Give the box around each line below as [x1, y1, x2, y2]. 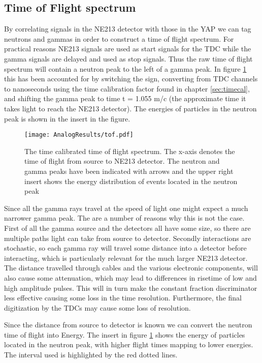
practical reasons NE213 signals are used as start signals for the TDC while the [4, 43, 251, 54]
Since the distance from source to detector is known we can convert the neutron [4, 319, 252, 330]
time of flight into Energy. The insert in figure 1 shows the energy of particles [4, 329, 245, 340]
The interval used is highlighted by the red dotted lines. [4, 349, 178, 360]
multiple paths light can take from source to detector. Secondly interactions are [4, 232, 251, 243]
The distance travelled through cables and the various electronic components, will [4, 262, 258, 273]
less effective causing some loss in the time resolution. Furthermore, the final [4, 292, 242, 303]
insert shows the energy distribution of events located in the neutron [24, 175, 238, 186]
